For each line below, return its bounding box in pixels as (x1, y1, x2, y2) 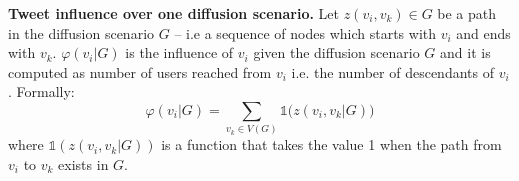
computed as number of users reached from (8, 61, 272, 82)
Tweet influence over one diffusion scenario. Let (8, 3, 339, 23)
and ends (456, 22, 511, 43)
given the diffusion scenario (253, 42, 420, 63)
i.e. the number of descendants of (291, 61, 494, 82)
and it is (440, 42, 491, 63)
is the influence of (125, 42, 234, 63)
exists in (58, 153, 109, 174)
